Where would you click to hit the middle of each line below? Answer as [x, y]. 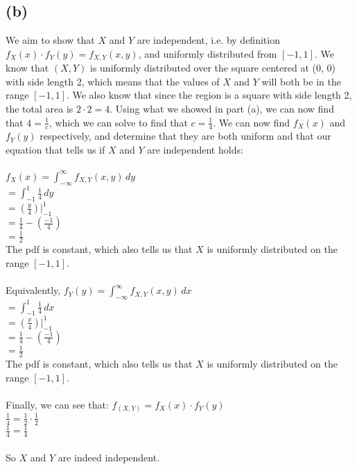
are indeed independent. [109, 457]
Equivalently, [33, 290]
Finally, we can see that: [57, 404]
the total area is [40, 109]
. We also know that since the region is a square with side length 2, [209, 95]
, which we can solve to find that [118, 122]
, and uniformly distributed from [208, 53]
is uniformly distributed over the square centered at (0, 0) [213, 68]
